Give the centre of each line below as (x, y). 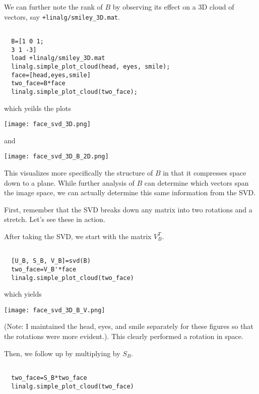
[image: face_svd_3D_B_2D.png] (56, 157)
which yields (23, 294)
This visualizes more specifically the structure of (79, 173)
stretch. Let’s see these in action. (55, 219)
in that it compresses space (205, 173)
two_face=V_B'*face (44, 269)
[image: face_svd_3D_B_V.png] (55, 310)
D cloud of (218, 7)
